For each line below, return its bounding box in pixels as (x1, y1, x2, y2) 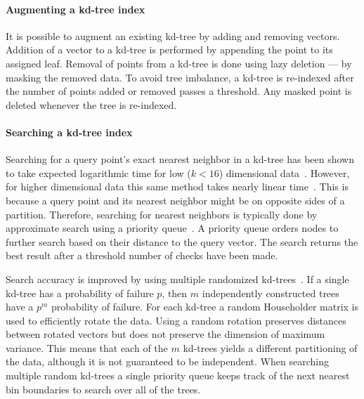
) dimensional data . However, (219, 165, 350, 180)
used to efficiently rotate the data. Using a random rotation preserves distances (6, 313, 346, 327)
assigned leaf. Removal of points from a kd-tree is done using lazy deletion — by (6, 55, 352, 70)
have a (6, 299, 34, 314)
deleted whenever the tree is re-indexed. (6, 97, 177, 112)
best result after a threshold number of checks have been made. (6, 248, 278, 263)
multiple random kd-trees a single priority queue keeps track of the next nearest (6, 368, 350, 383)
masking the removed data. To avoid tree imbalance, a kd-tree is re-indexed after (6, 70, 354, 84)
